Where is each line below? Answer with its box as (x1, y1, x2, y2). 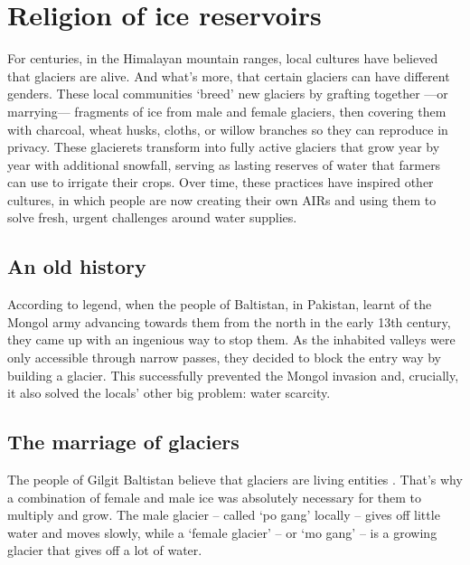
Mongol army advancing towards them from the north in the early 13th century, (7, 312, 451, 331)
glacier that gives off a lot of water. (7, 541, 202, 560)
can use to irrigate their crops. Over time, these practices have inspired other (7, 173, 434, 192)
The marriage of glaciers (7, 428, 240, 456)
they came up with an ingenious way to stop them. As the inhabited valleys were (7, 330, 456, 349)
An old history (7, 252, 146, 280)
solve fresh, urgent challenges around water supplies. (7, 208, 297, 227)
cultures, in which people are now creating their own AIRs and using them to (7, 190, 437, 209)
